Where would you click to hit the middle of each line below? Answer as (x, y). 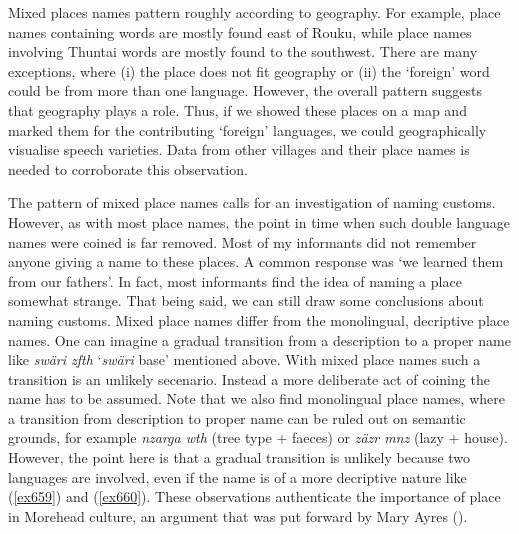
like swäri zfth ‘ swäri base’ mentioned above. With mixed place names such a (244, 359)
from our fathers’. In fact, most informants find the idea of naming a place (235, 280)
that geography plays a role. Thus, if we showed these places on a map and (237, 109)
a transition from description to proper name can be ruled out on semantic (237, 417)
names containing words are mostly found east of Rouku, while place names (240, 31)
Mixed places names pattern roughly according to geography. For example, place (254, 12)
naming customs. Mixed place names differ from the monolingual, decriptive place (259, 319)
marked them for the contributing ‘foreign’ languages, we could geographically (247, 129)
